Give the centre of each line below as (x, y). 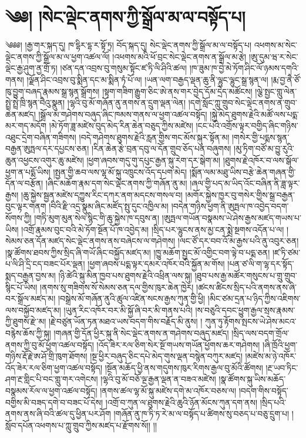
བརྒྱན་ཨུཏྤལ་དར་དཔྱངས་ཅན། (47, 148)
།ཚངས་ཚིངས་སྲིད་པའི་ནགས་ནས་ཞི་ (246, 287)
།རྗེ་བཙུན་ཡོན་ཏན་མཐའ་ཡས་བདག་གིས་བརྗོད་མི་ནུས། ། (126, 321)
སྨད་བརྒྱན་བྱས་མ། (31, 275)
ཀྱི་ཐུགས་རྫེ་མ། (26, 321)
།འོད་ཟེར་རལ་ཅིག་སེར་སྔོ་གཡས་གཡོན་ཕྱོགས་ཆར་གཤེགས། (178, 344)
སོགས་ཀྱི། (19, 218)
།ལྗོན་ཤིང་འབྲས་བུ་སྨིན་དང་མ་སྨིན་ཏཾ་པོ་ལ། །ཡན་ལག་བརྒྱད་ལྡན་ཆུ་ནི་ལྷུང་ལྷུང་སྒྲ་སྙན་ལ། (147, 79)
